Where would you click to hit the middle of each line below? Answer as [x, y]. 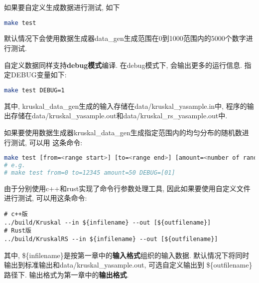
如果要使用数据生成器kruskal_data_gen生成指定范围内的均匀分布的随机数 [123, 132]
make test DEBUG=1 [34, 90]
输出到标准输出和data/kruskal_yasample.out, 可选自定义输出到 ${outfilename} [128, 265]
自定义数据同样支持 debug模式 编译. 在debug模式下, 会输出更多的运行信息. [123, 65]
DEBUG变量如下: [39, 75]
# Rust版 [18, 231]
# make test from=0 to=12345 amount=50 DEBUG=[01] [90, 172]
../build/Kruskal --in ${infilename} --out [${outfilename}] [108, 222]
